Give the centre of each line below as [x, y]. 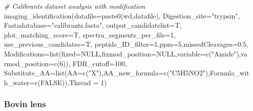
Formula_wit [230, 73]
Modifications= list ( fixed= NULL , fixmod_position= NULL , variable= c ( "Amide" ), [122, 53]
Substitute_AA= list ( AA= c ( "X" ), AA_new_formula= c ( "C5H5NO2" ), [107, 73]
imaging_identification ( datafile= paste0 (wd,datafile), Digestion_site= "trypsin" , [122, 15]
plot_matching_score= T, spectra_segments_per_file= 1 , [90, 34]
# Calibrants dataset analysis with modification [75, 6]
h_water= [20, 82]
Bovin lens [25, 104]
